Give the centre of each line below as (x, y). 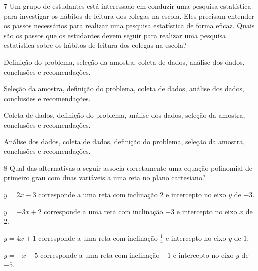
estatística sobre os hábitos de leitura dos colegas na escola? (95, 45)
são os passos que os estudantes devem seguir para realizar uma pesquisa (115, 35)
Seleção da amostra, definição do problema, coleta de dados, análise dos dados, (124, 88)
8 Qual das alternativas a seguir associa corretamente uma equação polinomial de (128, 168)
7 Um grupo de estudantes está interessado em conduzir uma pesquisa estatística (128, 6)
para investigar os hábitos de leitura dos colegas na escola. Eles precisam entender (129, 16)
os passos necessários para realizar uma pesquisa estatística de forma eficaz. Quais (129, 26)
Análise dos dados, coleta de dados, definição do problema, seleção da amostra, (125, 141)
